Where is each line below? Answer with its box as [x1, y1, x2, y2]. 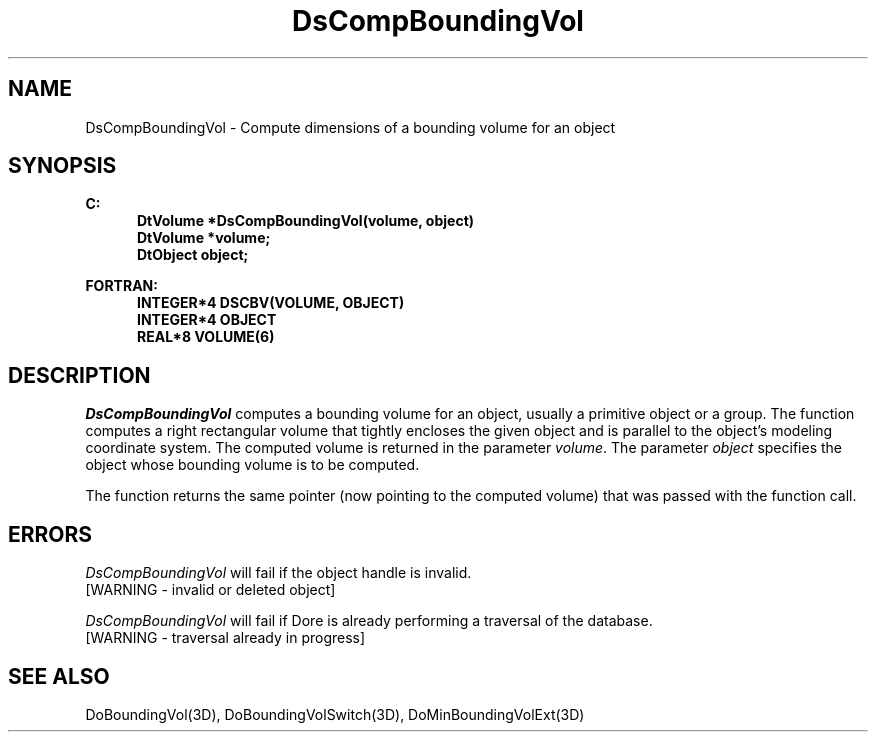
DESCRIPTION [8, 362, 151, 388]
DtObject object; [137, 246, 249, 264]
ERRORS [8, 521, 93, 547]
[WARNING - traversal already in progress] [85, 629, 366, 647]
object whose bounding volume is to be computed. [85, 456, 420, 474]
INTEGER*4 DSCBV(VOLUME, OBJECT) [137, 294, 405, 312]
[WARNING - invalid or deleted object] [85, 581, 336, 599]
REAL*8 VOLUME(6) [137, 328, 275, 346]
